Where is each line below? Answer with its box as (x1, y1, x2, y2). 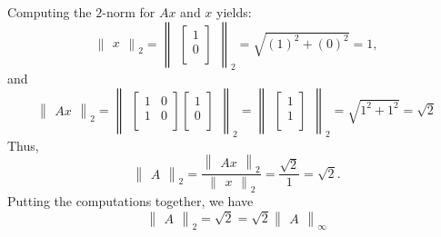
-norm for (102, 3, 155, 21)
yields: (216, 3, 252, 21)
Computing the (7, 3, 92, 21)
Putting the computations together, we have (7, 192, 254, 210)
